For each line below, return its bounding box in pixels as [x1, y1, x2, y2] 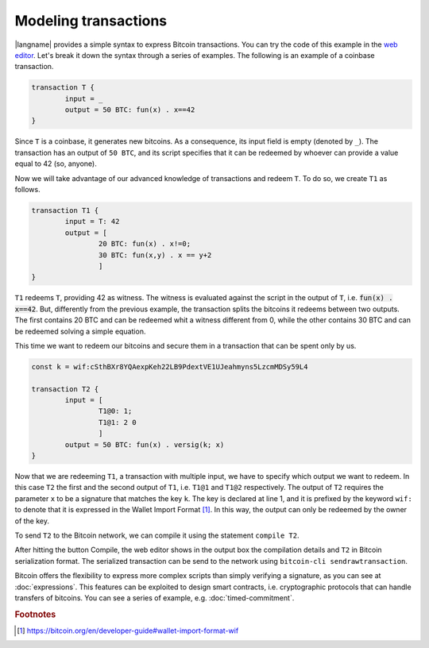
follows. [14, 185, 41, 195]
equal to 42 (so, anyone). [14, 159, 97, 168]
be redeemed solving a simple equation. [14, 326, 146, 336]
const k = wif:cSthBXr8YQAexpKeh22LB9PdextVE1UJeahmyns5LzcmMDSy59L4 [31, 362, 308, 371]
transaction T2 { [31, 384, 99, 393]
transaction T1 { [31, 206, 99, 215]
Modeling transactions [14, 12, 168, 29]
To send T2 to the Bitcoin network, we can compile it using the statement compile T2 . [14, 530, 300, 540]
